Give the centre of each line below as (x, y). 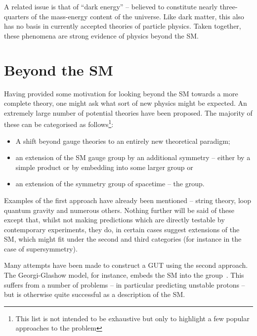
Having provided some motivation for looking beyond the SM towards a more (121, 93)
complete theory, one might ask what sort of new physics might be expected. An (126, 103)
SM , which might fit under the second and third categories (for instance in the (123, 239)
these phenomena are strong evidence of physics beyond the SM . (101, 35)
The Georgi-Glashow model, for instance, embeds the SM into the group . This (124, 275)
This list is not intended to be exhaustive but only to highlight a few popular (132, 318)
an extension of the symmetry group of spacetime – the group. (110, 184)
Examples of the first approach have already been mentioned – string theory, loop (128, 200)
